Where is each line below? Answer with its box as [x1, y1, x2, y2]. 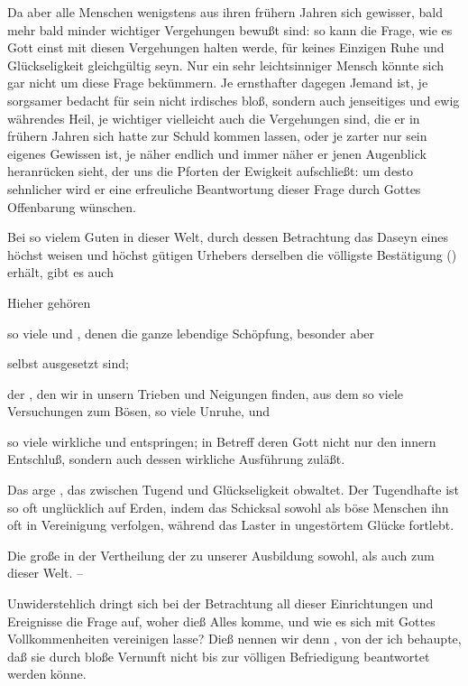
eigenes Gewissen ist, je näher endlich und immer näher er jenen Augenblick [7, 144, 427, 162]
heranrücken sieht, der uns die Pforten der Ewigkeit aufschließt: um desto [7, 162, 414, 181]
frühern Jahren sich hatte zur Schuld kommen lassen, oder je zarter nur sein [7, 126, 427, 145]
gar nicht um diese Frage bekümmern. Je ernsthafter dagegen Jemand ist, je [7, 73, 428, 92]
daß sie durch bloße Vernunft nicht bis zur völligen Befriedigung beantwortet [7, 646, 430, 665]
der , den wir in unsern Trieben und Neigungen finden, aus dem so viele [7, 384, 404, 403]
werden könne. [7, 664, 87, 683]
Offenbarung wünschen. [7, 197, 136, 216]
